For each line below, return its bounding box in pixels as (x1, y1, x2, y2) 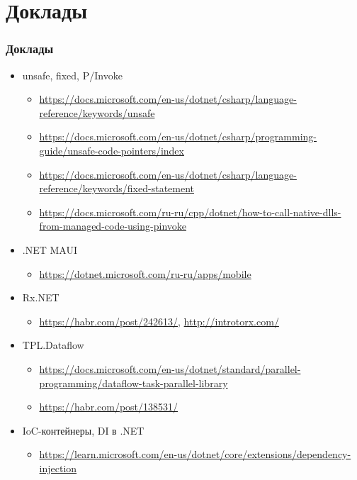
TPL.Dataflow (22, 337, 84, 352)
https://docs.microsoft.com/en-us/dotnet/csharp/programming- (39, 129, 317, 144)
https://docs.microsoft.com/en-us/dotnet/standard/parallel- (39, 361, 301, 376)
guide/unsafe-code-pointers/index (39, 143, 184, 157)
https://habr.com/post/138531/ (39, 399, 178, 414)
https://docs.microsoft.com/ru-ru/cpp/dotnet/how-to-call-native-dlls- (39, 204, 341, 219)
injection (39, 460, 77, 475)
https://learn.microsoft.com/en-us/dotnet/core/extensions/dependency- (39, 447, 351, 462)
